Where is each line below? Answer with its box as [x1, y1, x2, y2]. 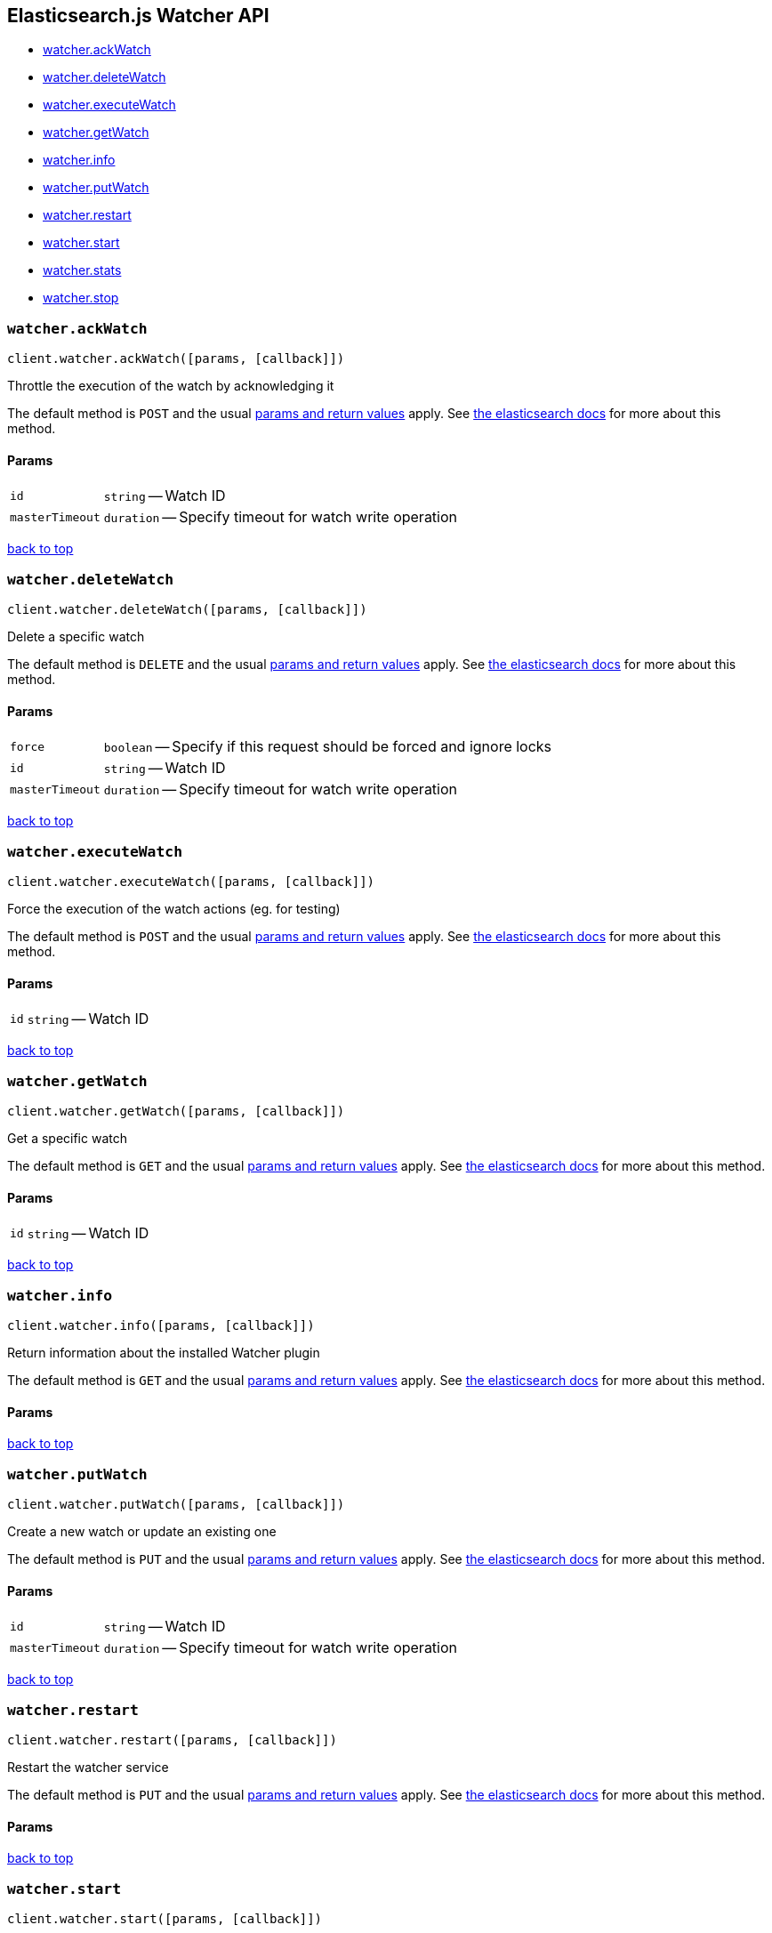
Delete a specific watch [7, 629, 145, 645]
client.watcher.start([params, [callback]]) [7, 1911, 323, 1926]
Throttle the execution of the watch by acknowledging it [7, 378, 334, 394]
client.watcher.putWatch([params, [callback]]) [7, 1497, 345, 1512]
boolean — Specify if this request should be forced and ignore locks [103, 737, 552, 756]
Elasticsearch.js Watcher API [7, 4, 269, 27]
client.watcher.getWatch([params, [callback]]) [7, 1104, 345, 1119]
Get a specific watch [7, 1131, 127, 1147]
